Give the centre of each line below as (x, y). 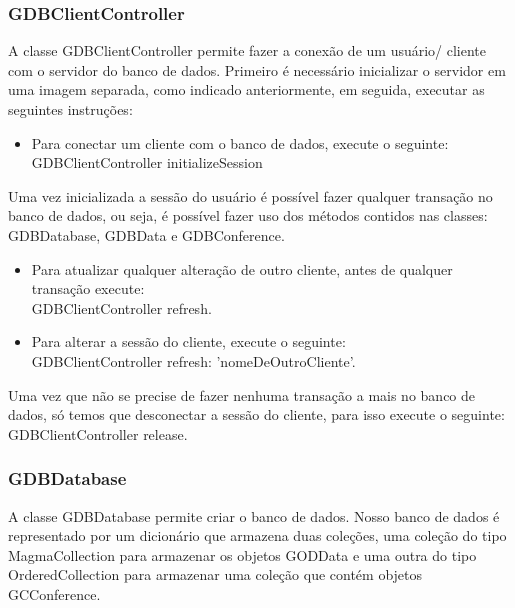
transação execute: (88, 288)
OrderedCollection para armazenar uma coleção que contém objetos (215, 574)
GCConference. (54, 593)
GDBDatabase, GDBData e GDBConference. (146, 234)
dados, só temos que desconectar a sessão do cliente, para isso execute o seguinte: (256, 414)
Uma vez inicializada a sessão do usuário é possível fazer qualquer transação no (250, 195)
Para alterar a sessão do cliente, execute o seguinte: (188, 341)
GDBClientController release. (98, 433)
